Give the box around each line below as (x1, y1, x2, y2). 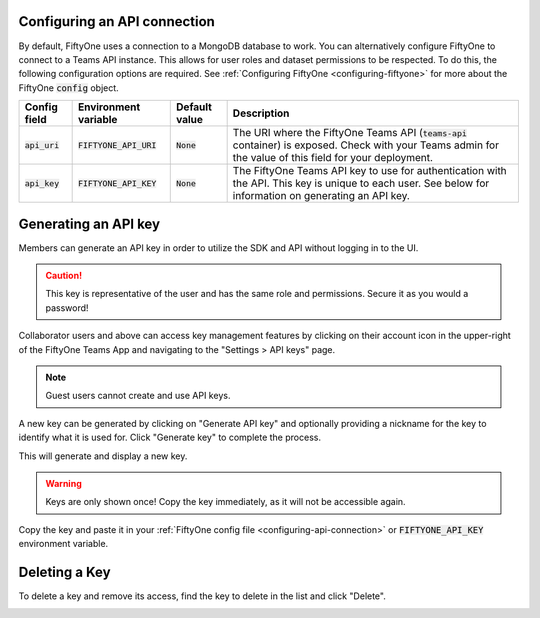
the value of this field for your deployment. (232, 151, 434, 165)
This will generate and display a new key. (18, 450, 188, 462)
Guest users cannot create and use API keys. (45, 390, 231, 402)
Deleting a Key (18, 563, 111, 580)
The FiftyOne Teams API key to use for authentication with (232, 164, 507, 178)
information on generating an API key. (232, 189, 410, 203)
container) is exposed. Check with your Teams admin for (232, 138, 500, 152)
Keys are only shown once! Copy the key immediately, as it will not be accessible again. (45, 496, 406, 508)
